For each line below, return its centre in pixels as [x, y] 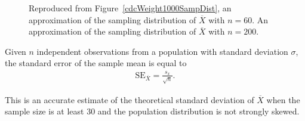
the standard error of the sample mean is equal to [96, 63]
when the [283, 99]
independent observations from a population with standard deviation [162, 51]
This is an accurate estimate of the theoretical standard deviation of [130, 99]
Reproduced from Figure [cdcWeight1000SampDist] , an [130, 8]
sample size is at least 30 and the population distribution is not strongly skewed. [152, 111]
